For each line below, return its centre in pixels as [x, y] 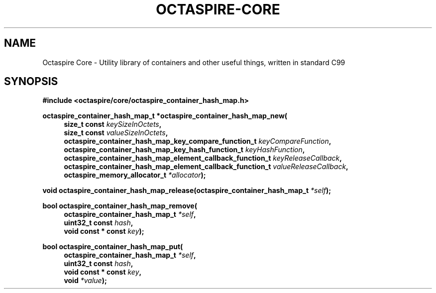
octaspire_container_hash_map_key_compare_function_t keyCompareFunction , [198, 141]
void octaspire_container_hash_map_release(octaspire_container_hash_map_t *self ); [187, 191]
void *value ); [85, 281]
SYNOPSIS [31, 82]
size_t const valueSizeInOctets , [116, 133]
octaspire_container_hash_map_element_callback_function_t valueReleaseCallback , [206, 167]
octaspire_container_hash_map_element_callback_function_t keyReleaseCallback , [203, 158]
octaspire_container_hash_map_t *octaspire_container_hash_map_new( [165, 116]
